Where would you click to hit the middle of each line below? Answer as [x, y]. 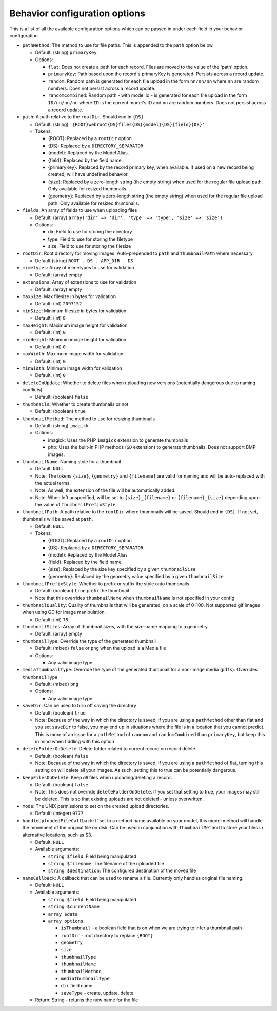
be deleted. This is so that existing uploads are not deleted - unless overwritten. [120, 799]
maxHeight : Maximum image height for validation [75, 325]
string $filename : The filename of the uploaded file [106, 863]
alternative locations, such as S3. [57, 835]
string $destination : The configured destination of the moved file [122, 871]
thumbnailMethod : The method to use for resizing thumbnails [89, 419]
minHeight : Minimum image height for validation [74, 340]
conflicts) [32, 390]
